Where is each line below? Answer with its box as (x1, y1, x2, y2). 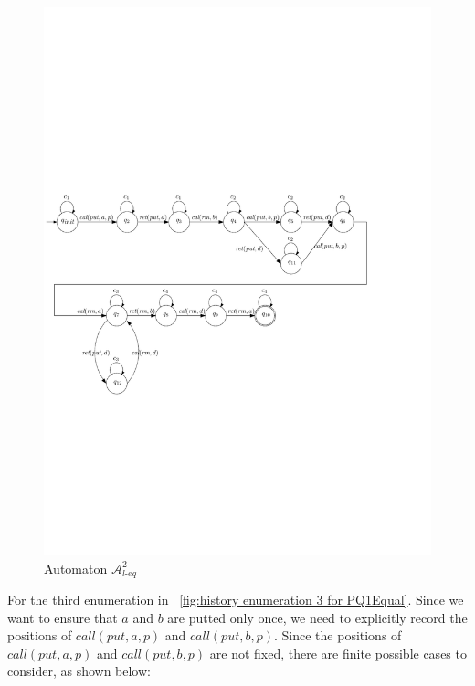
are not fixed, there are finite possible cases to (209, 643, 467, 662)
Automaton (44, 558, 108, 577)
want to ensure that (7, 607, 118, 627)
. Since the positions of (273, 626, 402, 645)
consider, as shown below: (7, 661, 151, 681)
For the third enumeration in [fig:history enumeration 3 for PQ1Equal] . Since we (7, 589, 464, 608)
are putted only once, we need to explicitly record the (167, 607, 468, 627)
